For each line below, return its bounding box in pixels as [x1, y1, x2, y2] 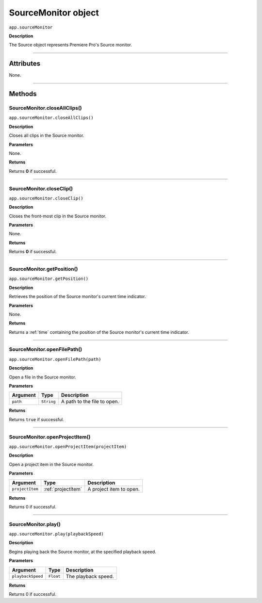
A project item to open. [87, 486, 140, 492]
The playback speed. [65, 573, 114, 580]
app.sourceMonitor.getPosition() [9, 276, 89, 281]
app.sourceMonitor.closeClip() [9, 196, 83, 201]
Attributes [9, 60, 41, 68]
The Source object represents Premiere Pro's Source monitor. [9, 42, 132, 48]
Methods [9, 90, 37, 98]
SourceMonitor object [9, 7, 99, 18]
